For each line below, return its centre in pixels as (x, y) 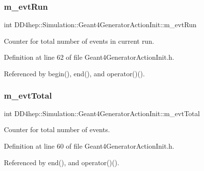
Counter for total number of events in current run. (79, 41)
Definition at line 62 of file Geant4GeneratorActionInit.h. (89, 57)
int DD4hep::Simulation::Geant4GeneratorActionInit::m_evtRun (100, 25)
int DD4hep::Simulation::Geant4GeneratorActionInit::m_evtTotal (102, 113)
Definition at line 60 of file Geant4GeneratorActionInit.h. (89, 146)
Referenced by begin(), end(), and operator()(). (74, 73)
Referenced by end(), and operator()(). (62, 162)
